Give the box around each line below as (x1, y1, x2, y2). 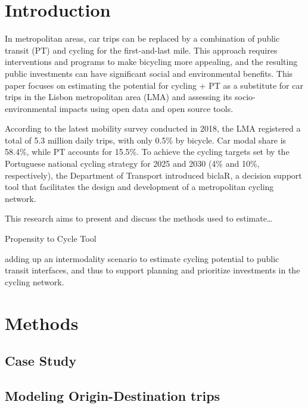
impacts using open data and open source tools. (59, 102, 234, 114)
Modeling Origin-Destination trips (5, 386, 220, 404)
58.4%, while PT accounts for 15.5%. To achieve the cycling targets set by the (5, 145, 290, 158)
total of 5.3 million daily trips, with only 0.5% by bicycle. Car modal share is (5, 133, 287, 146)
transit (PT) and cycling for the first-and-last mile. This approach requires (5, 43, 278, 56)
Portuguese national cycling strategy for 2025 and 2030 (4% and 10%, (5, 157, 260, 170)
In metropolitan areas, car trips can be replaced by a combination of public (5, 32, 280, 45)
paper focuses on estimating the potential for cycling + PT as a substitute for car (5, 79, 303, 91)
